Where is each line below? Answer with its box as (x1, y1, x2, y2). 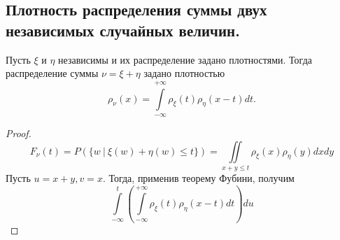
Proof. (6, 125, 31, 140)
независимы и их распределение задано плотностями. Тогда (58, 52, 312, 66)
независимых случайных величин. (6, 19, 240, 41)
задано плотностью (143, 66, 225, 80)
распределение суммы (6, 66, 99, 80)
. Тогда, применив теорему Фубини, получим (102, 170, 295, 185)
